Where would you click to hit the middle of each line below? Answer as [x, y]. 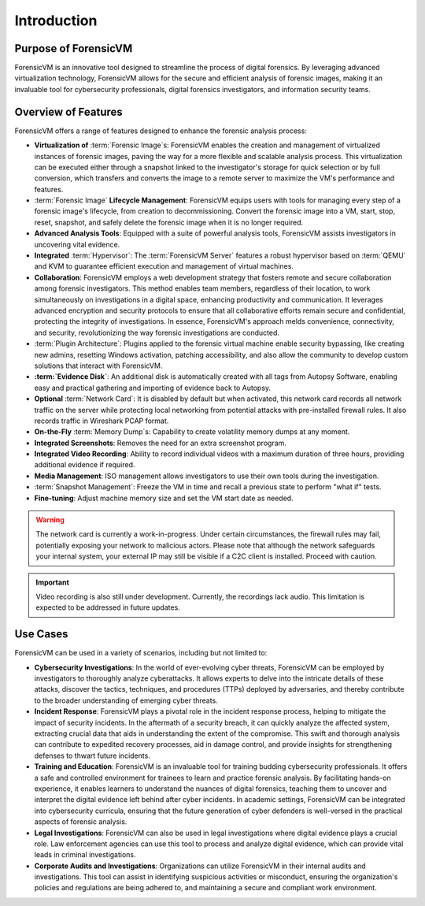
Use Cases [41, 634]
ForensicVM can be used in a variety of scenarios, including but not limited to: [141, 653]
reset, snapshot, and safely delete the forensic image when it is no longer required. [169, 222]
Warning [50, 520]
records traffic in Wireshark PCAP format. [102, 421]
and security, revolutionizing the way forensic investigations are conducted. [157, 332]
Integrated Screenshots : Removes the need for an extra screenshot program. [161, 443]
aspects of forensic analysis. [81, 822]
